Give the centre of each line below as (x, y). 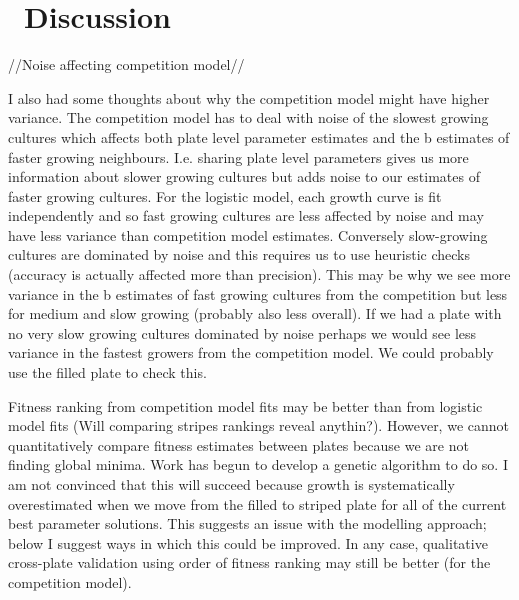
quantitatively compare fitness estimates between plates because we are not (238, 444)
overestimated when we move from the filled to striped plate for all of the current (257, 503)
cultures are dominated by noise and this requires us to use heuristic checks (239, 254)
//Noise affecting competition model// (126, 64)
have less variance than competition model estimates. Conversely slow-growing (248, 234)
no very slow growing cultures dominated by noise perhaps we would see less (242, 332)
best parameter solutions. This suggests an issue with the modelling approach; (247, 523)
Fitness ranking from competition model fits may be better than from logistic (245, 405)
